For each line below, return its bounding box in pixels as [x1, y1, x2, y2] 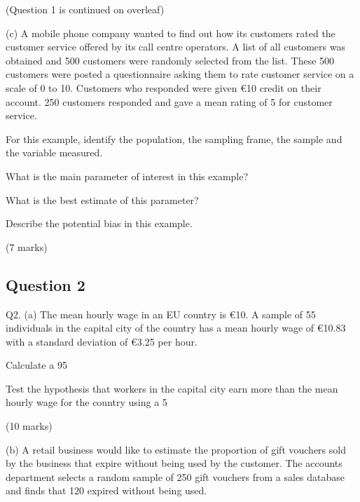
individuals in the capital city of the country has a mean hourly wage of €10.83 [6, 320, 346, 335]
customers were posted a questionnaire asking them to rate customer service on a [6, 67, 354, 81]
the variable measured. [6, 145, 103, 160]
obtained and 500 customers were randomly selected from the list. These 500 [6, 53, 335, 67]
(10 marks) [6, 419, 53, 433]
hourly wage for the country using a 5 [6, 395, 167, 409]
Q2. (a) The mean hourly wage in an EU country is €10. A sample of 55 [6, 306, 316, 321]
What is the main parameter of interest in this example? [6, 168, 249, 183]
